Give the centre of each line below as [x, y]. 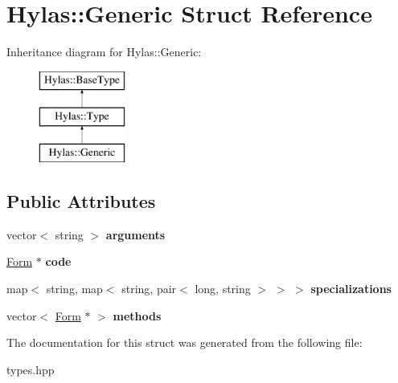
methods [137, 315]
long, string [223, 289]
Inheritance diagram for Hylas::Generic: [104, 52]
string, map [74, 289]
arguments [135, 234]
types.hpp [31, 369]
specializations [351, 289]
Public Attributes [81, 201]
